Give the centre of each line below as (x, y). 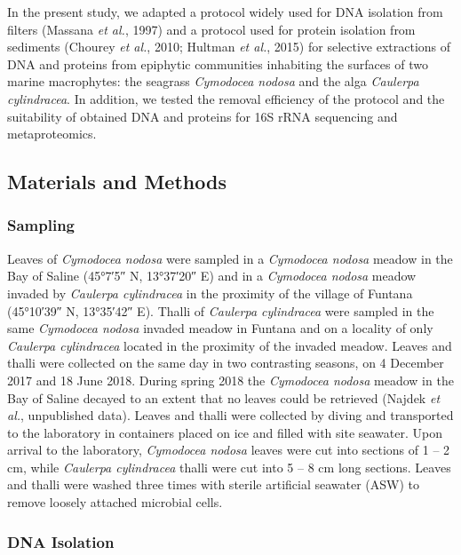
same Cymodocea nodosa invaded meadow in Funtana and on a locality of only (220, 328)
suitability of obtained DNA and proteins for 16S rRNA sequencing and (203, 116)
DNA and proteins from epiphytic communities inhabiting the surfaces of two (218, 63)
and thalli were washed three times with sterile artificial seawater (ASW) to (214, 484)
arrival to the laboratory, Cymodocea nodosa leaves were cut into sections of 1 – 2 (229, 450)
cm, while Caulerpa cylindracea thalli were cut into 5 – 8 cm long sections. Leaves (229, 467)
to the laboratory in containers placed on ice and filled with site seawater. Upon (225, 432)
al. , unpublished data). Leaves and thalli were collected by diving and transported (230, 415)
